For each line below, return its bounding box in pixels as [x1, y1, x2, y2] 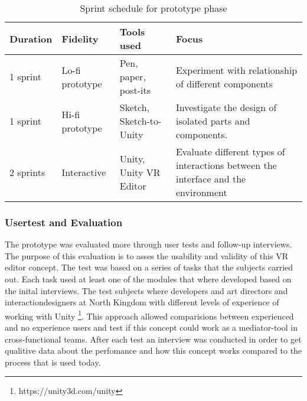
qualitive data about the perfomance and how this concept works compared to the [5, 344, 302, 357]
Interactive [61, 165, 106, 179]
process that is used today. [5, 356, 101, 368]
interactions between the [175, 158, 277, 172]
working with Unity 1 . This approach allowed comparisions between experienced [5, 308, 294, 322]
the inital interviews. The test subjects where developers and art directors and [5, 284, 288, 296]
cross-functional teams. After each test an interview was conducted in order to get [5, 332, 302, 345]
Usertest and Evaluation [5, 214, 123, 229]
